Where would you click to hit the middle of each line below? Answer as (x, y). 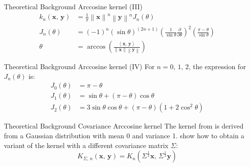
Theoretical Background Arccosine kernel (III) (73, 6)
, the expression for (217, 66)
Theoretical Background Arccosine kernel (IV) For (79, 66)
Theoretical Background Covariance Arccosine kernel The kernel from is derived (124, 126)
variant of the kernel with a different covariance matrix (86, 145)
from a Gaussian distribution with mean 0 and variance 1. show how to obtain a (124, 135)
